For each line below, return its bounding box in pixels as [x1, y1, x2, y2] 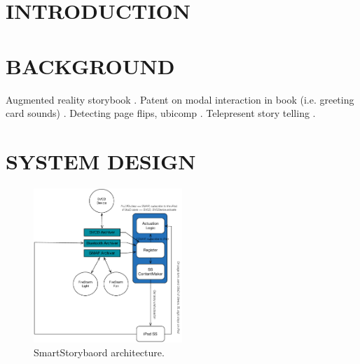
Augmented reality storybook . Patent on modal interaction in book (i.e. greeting [6, 92, 354, 106]
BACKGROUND [6, 51, 175, 80]
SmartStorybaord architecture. [34, 344, 165, 359]
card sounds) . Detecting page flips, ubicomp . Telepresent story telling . [6, 106, 316, 120]
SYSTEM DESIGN [6, 146, 196, 175]
